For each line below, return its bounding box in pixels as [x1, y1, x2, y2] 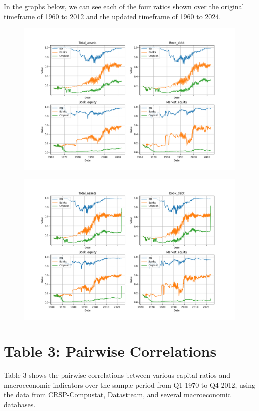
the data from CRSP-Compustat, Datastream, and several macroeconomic [4, 389, 231, 400]
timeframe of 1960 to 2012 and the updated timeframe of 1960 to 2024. [4, 11, 221, 21]
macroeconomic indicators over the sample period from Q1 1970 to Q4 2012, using [4, 379, 256, 390]
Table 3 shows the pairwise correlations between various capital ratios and [4, 370, 231, 380]
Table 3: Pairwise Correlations [4, 341, 217, 361]
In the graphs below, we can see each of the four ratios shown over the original [4, 1, 244, 11]
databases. [4, 399, 36, 410]
